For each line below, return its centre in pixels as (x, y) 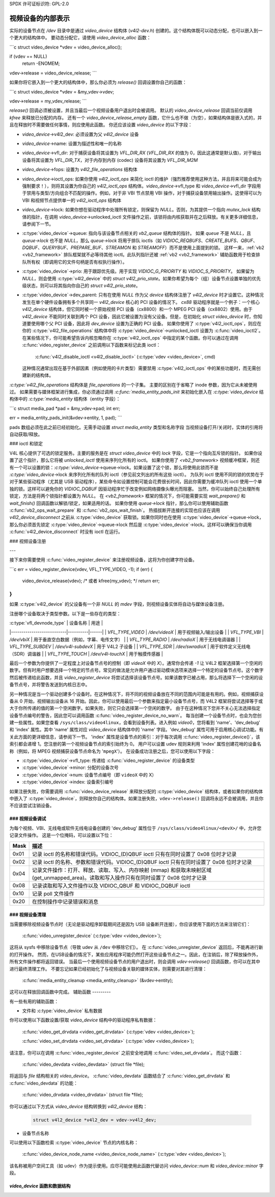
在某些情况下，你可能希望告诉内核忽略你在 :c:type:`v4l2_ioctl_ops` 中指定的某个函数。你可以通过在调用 (130, 338)
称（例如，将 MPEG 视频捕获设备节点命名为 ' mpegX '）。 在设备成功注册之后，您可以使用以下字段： (112, 751)
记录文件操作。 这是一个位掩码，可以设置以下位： (61, 835)
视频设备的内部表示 (39, 18)
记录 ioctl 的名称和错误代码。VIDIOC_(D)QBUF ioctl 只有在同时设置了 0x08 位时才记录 (134, 854)
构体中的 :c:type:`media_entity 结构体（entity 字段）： (65, 399)
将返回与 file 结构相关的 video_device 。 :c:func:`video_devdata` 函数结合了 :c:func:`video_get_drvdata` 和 (120, 1076)
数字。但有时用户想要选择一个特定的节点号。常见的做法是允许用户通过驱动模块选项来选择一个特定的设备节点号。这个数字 (136, 670)
